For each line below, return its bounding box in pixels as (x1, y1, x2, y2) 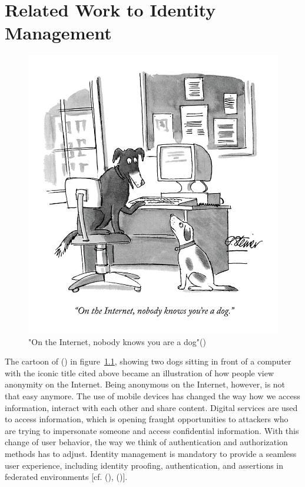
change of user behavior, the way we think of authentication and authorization (5, 436, 288, 448)
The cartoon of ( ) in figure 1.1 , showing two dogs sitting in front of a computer (5, 355, 291, 367)
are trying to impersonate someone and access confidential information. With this (5, 424, 299, 436)
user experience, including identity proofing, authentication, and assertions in (5, 459, 284, 471)
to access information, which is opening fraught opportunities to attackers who (5, 413, 289, 425)
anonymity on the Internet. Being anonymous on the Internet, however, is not (5, 378, 286, 390)
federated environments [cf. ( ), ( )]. (5, 471, 128, 483)
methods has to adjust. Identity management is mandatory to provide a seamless (5, 447, 297, 459)
